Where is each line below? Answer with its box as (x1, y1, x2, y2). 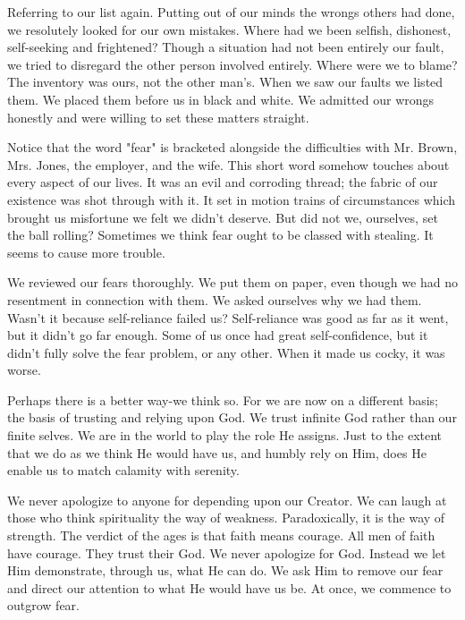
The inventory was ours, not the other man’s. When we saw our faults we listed (7, 72, 444, 91)
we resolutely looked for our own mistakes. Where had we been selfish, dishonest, (7, 20, 452, 38)
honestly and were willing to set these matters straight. (7, 107, 309, 126)
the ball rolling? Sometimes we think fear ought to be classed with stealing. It (7, 225, 434, 244)
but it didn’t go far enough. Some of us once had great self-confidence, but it (7, 326, 428, 344)
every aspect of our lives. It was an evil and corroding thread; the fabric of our (7, 173, 438, 191)
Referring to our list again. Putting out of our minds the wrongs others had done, (7, 3, 455, 21)
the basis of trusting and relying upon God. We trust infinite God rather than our (7, 408, 457, 427)
